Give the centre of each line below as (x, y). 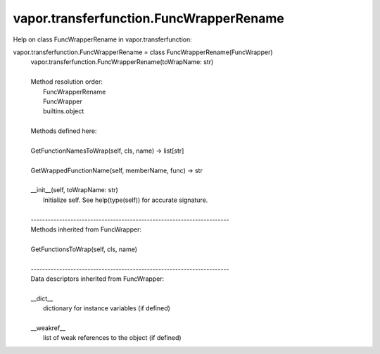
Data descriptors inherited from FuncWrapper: (97, 279)
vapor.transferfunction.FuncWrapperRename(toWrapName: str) (122, 62)
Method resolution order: (67, 82)
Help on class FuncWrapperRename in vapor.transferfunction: (103, 39)
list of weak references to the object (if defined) (113, 338)
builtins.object (64, 111)
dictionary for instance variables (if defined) (107, 308)
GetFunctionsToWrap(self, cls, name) (84, 249)
